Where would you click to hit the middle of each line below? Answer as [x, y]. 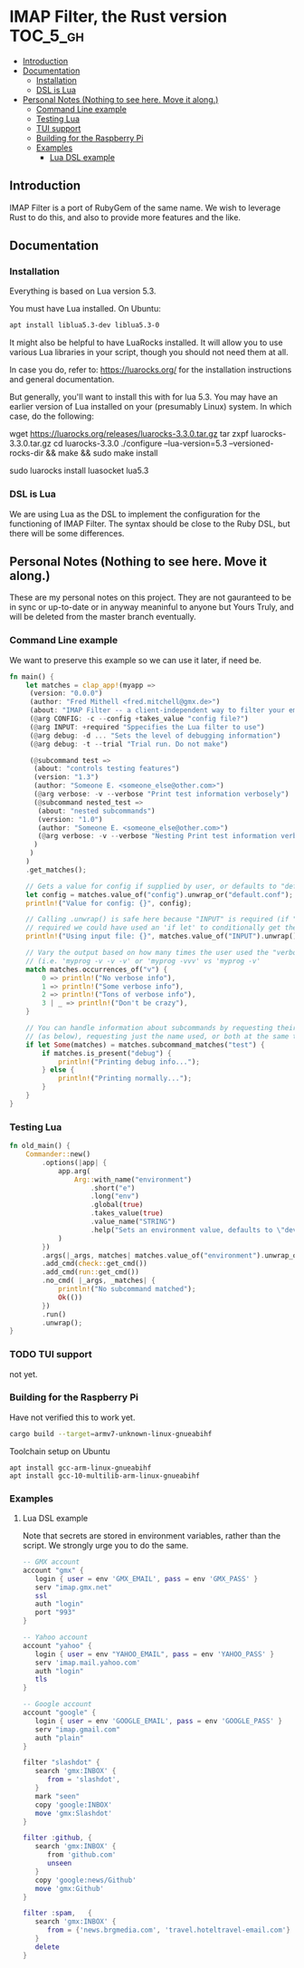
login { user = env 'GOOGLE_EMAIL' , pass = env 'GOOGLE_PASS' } [159, 1721]
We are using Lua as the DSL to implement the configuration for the [135, 514]
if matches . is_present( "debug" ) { [107, 1053]
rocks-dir [27, 453]
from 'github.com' [81, 1855]
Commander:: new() [58, 1154]
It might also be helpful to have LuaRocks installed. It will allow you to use [146, 342]
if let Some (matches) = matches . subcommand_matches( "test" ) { [145, 1045]
